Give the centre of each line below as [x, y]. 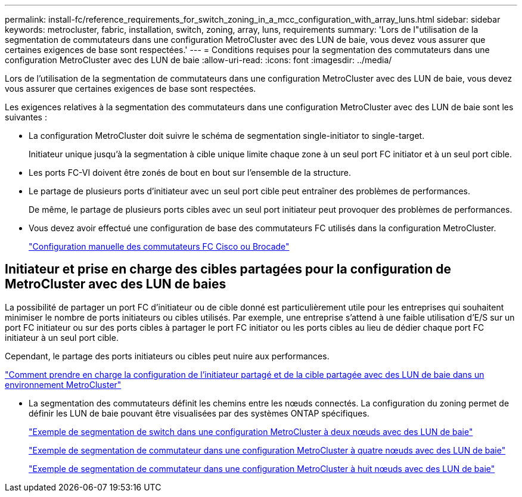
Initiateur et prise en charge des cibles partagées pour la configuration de [228, 269]
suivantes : [26, 117]
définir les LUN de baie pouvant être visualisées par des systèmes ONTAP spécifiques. [199, 413]
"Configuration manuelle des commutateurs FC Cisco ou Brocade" [159, 246]
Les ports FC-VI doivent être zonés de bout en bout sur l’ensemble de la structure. [190, 173]
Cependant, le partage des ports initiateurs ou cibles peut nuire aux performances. [167, 356]
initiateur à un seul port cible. [62, 337]
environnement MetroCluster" [63, 384]
